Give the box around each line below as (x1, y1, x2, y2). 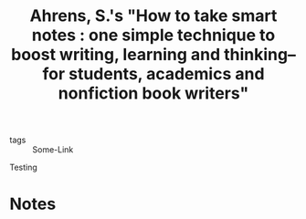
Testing (9, 162, 38, 173)
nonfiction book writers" (58, 83, 249, 104)
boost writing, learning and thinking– (10, 45, 297, 65)
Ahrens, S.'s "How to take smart (29, 5, 278, 26)
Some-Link (32, 144, 74, 155)
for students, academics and (42, 64, 265, 85)
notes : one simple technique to (31, 25, 276, 46)
